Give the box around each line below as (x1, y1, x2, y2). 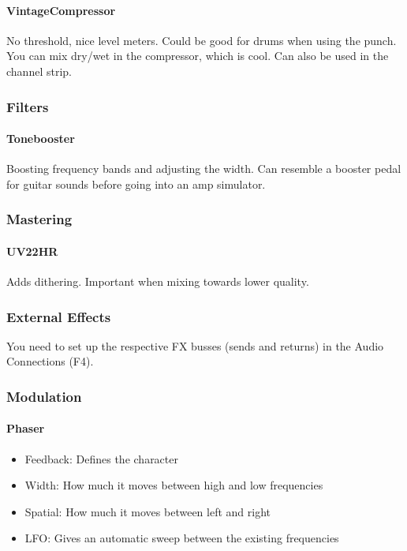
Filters (6, 96, 49, 116)
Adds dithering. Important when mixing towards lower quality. (6, 273, 309, 290)
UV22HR (6, 242, 58, 259)
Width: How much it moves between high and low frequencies (24, 477, 323, 493)
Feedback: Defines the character (24, 450, 178, 467)
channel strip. (6, 62, 72, 79)
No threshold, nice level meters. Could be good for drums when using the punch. (6, 32, 397, 48)
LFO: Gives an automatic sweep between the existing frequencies (24, 530, 339, 546)
